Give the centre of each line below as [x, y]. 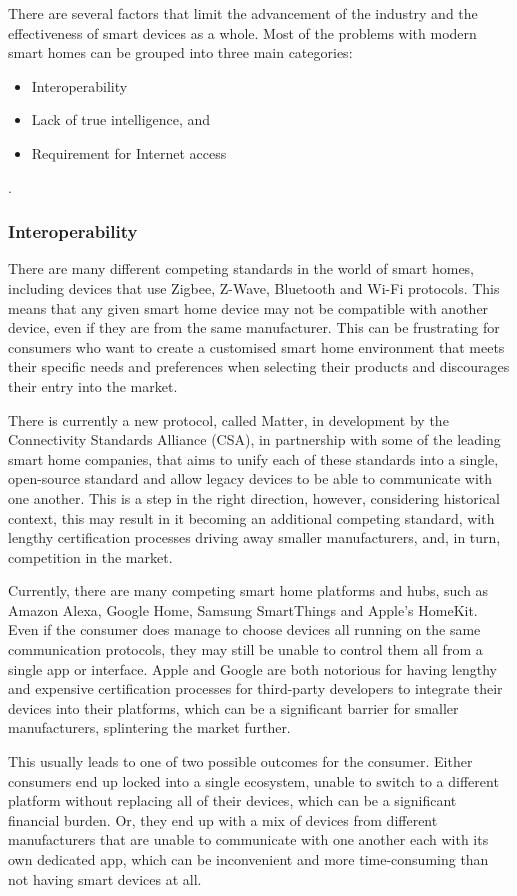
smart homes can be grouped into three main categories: [180, 52]
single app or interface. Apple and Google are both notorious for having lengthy [252, 668]
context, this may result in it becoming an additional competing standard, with [251, 517]
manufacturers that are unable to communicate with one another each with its [248, 839]
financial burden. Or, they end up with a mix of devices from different [223, 819]
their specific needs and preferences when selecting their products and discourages [259, 366]
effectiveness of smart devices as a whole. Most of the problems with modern [242, 32]
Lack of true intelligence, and [121, 119]
